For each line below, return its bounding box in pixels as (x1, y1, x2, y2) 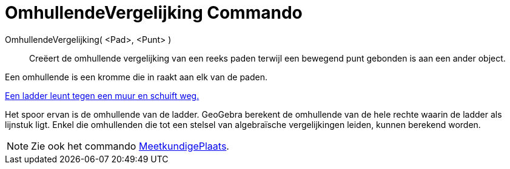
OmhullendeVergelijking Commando (5, 2, 303, 23)
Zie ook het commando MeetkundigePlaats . (31, 139, 229, 152)
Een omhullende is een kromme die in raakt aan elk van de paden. (5, 71, 267, 82)
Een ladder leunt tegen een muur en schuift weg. (5, 90, 200, 101)
